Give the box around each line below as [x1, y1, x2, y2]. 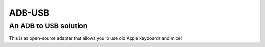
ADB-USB [9, 7, 50, 18]
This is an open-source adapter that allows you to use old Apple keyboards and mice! [9, 35, 182, 41]
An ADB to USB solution [9, 22, 88, 30]
